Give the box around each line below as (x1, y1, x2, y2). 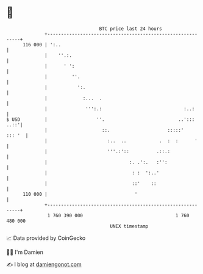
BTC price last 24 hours (99, 26, 163, 32)
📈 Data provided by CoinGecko (6, 234, 86, 242)
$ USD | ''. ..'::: (6, 116, 195, 123)
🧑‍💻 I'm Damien (6, 248, 44, 256)
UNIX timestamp (110, 223, 149, 229)
